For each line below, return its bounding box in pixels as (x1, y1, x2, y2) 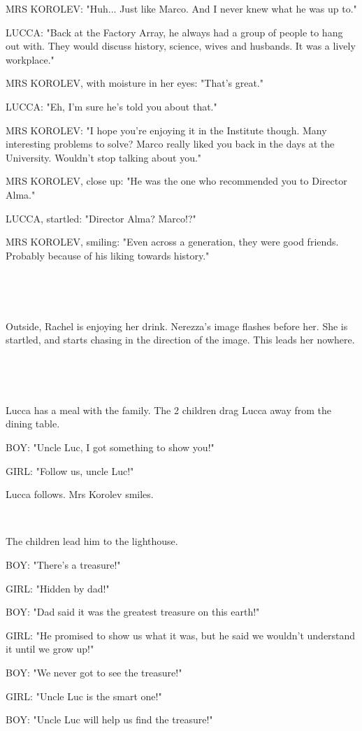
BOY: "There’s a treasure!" (6, 558, 121, 572)
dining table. (6, 416, 60, 431)
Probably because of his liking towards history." (6, 248, 210, 262)
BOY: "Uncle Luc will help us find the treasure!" (6, 712, 213, 727)
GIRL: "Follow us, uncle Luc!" (6, 463, 134, 478)
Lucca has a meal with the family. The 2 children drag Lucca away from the (6, 402, 332, 417)
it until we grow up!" (6, 641, 94, 656)
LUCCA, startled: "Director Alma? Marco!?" (6, 211, 196, 225)
